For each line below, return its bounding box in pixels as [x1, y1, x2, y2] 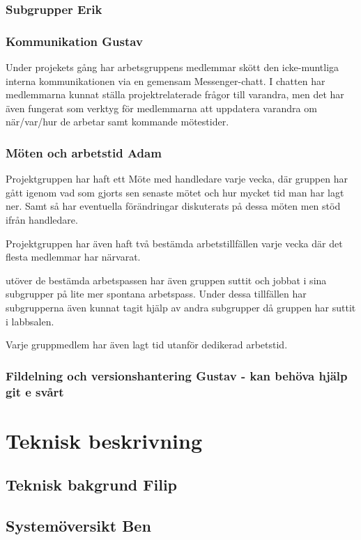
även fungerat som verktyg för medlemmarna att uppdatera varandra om [6, 100, 317, 115]
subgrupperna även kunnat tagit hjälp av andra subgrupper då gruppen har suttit [6, 300, 356, 314]
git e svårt [6, 383, 64, 400]
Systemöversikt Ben [6, 515, 151, 537]
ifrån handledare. [6, 213, 78, 227]
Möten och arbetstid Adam [6, 144, 162, 161]
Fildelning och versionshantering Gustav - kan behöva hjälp [6, 367, 348, 384]
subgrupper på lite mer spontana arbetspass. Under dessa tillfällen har [6, 286, 307, 301]
